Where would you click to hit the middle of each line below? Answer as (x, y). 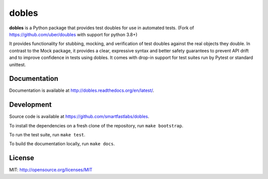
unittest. (18, 64)
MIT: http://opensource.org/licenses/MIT (51, 170)
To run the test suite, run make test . (47, 135)
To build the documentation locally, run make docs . (62, 144)
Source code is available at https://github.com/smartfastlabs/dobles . (79, 117)
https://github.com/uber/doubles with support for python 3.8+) (73, 34)
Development (31, 105)
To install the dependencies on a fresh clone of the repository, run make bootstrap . (96, 125)
